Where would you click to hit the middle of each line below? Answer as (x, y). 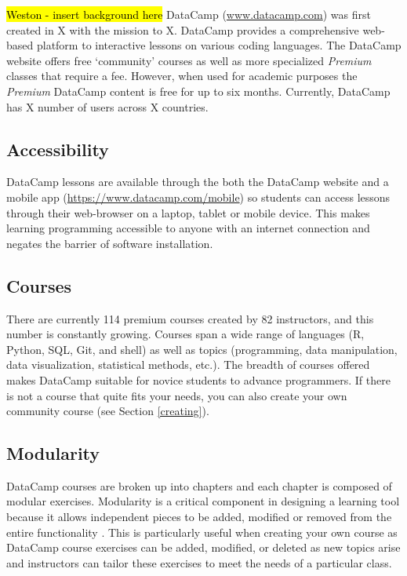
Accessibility (58, 149)
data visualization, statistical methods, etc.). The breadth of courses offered (188, 365)
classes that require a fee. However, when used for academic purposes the (182, 76)
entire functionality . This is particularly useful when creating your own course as (202, 532)
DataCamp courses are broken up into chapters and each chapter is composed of (199, 485)
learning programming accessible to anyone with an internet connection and (188, 228)
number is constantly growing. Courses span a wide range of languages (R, (185, 334)
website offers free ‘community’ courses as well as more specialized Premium (189, 60)
